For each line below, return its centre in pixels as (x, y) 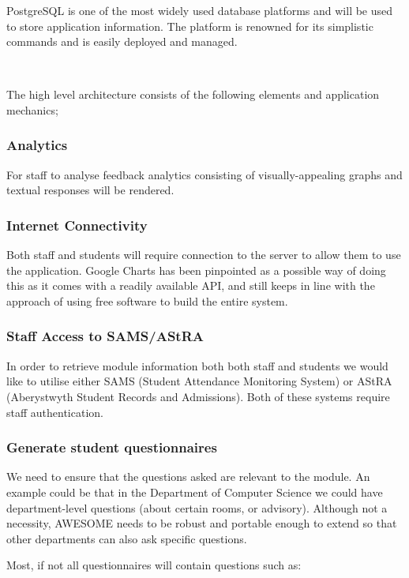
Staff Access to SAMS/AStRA (105, 336)
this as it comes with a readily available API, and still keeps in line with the (191, 285)
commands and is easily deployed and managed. (122, 41)
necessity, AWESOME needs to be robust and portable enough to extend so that (202, 523)
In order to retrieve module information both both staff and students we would (197, 365)
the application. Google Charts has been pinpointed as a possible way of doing (196, 270)
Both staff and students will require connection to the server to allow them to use (204, 255)
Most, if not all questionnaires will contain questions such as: (154, 565)
